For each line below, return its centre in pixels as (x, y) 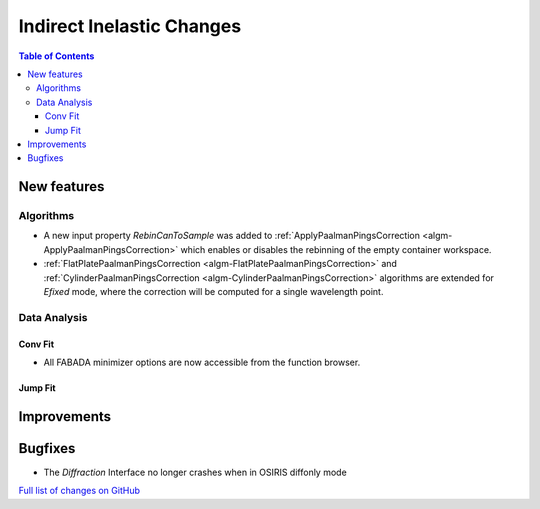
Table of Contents (56, 56)
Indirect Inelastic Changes (130, 26)
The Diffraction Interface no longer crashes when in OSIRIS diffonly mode (195, 472)
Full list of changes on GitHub (79, 491)
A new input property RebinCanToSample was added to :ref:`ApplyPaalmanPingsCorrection (231, 236)
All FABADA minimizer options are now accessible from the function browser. (202, 362)
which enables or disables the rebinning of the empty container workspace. (336, 249)
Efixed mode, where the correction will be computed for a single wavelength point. (213, 291)
